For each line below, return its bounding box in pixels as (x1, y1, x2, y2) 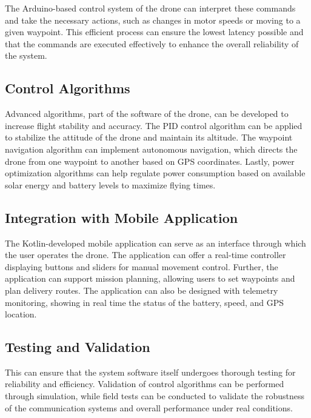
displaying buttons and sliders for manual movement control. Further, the (5, 260, 278, 273)
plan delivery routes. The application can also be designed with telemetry (5, 284, 278, 296)
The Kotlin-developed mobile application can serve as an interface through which (5, 236, 306, 249)
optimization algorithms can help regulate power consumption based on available (5, 167, 306, 179)
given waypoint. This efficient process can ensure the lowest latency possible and (5, 25, 304, 38)
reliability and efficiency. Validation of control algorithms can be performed (5, 377, 284, 390)
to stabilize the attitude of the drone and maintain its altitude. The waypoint (5, 131, 293, 144)
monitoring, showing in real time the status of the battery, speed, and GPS (5, 296, 284, 308)
